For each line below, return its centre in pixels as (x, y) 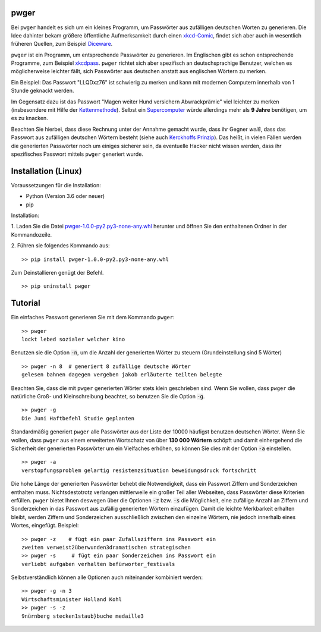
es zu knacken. (30, 118)
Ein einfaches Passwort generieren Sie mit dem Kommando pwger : (93, 317)
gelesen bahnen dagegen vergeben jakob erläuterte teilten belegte (122, 375)
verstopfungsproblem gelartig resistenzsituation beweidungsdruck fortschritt (139, 470)
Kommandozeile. (32, 234)
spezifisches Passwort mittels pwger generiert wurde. (77, 154)
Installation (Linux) (47, 171)
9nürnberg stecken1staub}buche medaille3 (83, 616)
